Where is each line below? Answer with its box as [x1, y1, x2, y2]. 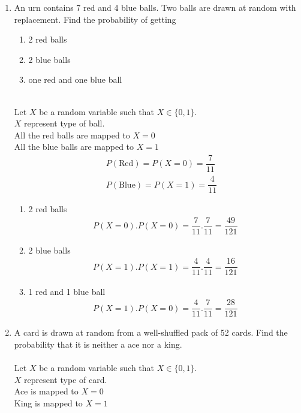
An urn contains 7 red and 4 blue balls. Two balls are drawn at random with [14, 1, 296, 13]
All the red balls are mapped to [14, 128, 130, 141]
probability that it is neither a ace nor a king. [14, 337, 182, 350]
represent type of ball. [24, 117, 105, 129]
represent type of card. [24, 373, 107, 385]
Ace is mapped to [14, 385, 79, 397]
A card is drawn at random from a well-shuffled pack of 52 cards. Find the [14, 326, 288, 339]
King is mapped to [14, 396, 83, 409]
